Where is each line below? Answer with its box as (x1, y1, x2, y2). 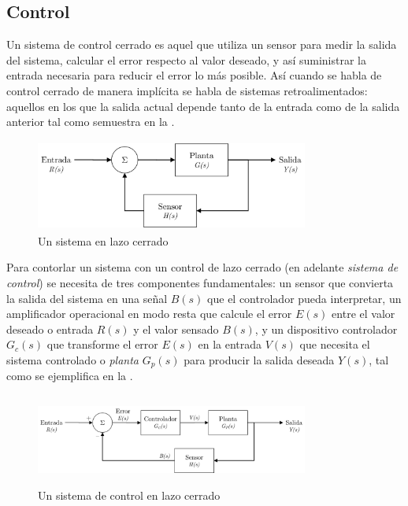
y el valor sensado (133, 320, 219, 337)
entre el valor (332, 305, 395, 322)
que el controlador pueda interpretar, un (207, 290, 402, 306)
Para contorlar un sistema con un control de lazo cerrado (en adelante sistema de (6, 259, 399, 275)
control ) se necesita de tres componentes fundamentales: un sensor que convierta (6, 274, 394, 290)
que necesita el (299, 336, 370, 353)
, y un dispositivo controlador (254, 320, 398, 337)
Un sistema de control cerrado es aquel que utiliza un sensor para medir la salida (6, 36, 397, 53)
